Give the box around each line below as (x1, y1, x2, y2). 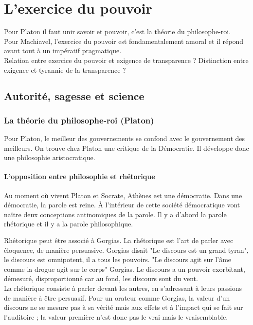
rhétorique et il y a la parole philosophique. (4, 219, 133, 229)
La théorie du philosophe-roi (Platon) (4, 114, 154, 126)
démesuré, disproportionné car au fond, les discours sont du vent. (4, 273, 198, 284)
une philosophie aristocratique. (4, 152, 95, 162)
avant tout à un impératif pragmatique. (4, 45, 122, 56)
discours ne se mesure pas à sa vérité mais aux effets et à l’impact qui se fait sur (4, 302, 243, 312)
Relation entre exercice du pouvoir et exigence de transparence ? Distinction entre (4, 55, 249, 65)
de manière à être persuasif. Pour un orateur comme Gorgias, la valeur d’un (4, 292, 230, 303)
